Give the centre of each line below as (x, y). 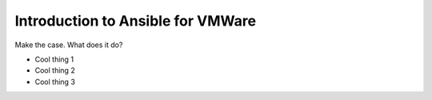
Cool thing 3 (55, 82)
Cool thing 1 (54, 59)
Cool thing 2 (55, 70)
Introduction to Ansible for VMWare (135, 21)
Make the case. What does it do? (69, 45)
